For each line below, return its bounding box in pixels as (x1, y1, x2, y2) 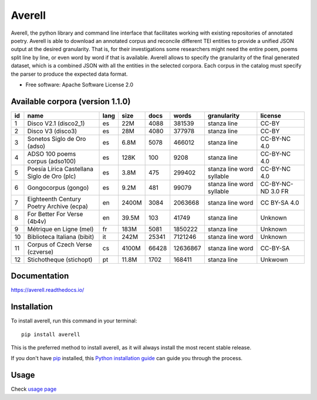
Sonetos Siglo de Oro (27, 135, 86, 143)
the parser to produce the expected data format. (11, 70, 128, 78)
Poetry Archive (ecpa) (27, 202, 88, 210)
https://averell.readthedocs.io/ (11, 287, 85, 294)
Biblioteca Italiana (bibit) (27, 233, 95, 241)
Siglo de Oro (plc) (27, 172, 76, 180)
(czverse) (27, 247, 54, 256)
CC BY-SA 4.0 (260, 199, 299, 207)
